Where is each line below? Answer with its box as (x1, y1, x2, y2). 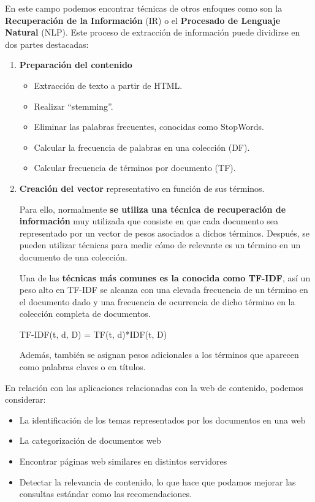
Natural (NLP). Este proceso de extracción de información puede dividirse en (5, 26, 300, 39)
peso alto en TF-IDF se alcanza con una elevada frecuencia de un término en (19, 283, 308, 296)
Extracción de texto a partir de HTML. (34, 78, 183, 91)
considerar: (5, 393, 46, 406)
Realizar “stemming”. (34, 99, 113, 112)
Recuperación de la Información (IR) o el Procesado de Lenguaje (5, 13, 281, 26)
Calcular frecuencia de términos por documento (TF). (34, 161, 236, 174)
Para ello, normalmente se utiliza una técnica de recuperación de (19, 202, 286, 215)
